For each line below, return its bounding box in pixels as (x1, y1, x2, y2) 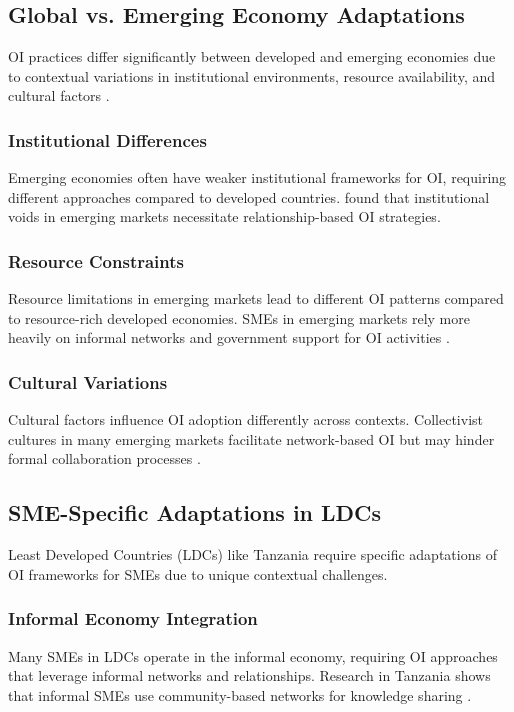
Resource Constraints (8, 248, 185, 273)
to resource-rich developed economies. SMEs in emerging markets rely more (8, 307, 470, 328)
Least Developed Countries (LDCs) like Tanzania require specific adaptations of (8, 544, 497, 565)
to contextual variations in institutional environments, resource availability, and (8, 65, 496, 86)
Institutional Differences (8, 127, 207, 152)
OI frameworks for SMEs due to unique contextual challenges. (8, 563, 388, 584)
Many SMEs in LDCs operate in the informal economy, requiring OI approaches (8, 645, 498, 666)
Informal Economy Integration (8, 606, 258, 631)
